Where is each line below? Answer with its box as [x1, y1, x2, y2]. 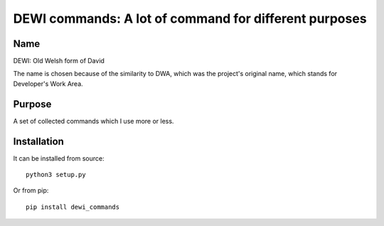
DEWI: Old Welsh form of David [13, 57, 105, 65]
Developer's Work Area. [13, 79, 83, 88]
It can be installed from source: [13, 154, 105, 163]
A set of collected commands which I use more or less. [13, 117, 174, 125]
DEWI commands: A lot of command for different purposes [13, 11, 367, 26]
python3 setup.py [26, 171, 86, 179]
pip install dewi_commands [26, 203, 120, 211]
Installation [13, 135, 64, 147]
